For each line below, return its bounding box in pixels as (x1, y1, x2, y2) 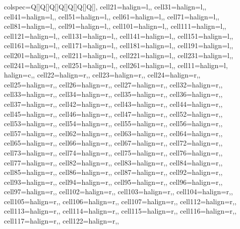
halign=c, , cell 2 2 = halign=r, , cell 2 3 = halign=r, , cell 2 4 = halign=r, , (4, 70, 201, 80)
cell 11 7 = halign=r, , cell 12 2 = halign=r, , (4, 216, 119, 226)
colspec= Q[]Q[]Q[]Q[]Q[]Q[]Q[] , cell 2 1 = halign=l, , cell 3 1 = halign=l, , (4, 1, 207, 11)
